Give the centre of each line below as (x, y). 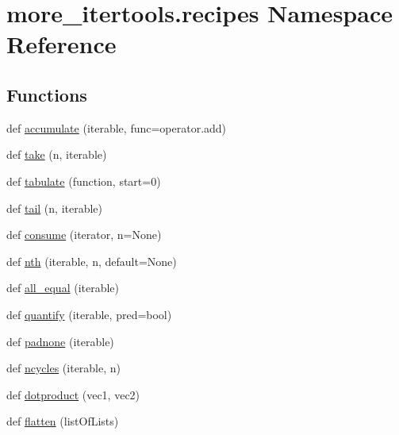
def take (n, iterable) (57, 154)
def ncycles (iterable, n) (64, 368)
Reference (61, 44)
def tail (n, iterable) (55, 208)
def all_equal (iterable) (63, 288)
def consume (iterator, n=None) (84, 235)
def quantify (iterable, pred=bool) (89, 314)
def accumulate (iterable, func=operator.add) (117, 127)
